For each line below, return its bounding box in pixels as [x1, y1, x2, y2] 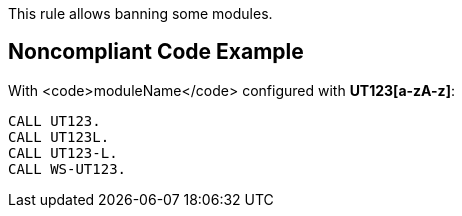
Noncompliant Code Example [8, 39, 304, 65]
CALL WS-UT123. [8, 160, 127, 177]
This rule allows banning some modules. [8, 5, 273, 22]
